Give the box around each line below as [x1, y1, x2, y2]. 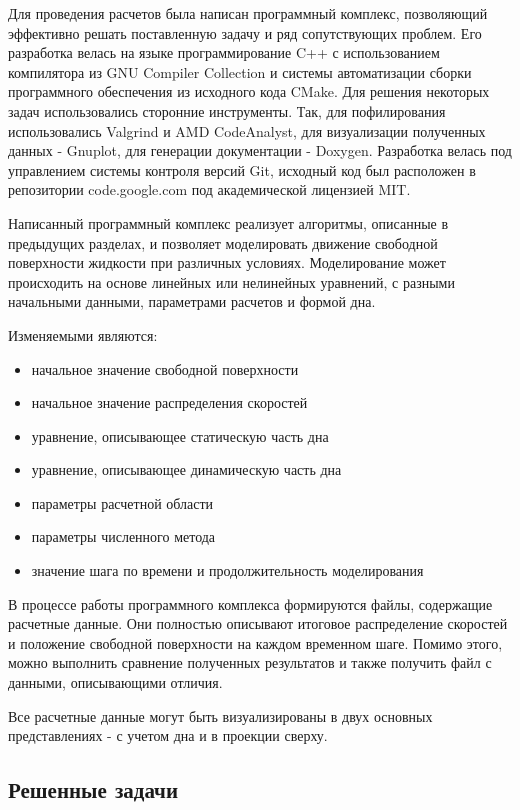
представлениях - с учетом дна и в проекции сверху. [8, 725, 328, 746]
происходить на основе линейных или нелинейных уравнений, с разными [8, 271, 455, 292]
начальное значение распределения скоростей [31, 392, 308, 413]
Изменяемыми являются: [8, 324, 158, 345]
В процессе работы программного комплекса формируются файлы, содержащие [8, 593, 493, 614]
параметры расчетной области [31, 492, 214, 513]
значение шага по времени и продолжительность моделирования [31, 560, 424, 581]
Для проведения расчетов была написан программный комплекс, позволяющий [8, 3, 488, 23]
